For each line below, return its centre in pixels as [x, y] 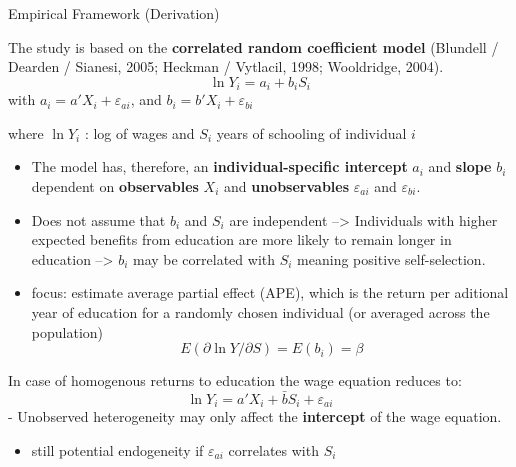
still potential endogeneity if [117, 450]
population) [67, 331]
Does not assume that [98, 219]
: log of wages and [139, 132]
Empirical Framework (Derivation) [114, 13]
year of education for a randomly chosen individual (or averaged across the [260, 311]
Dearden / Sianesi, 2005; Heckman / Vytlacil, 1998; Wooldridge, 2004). [226, 66]
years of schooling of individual [311, 132]
